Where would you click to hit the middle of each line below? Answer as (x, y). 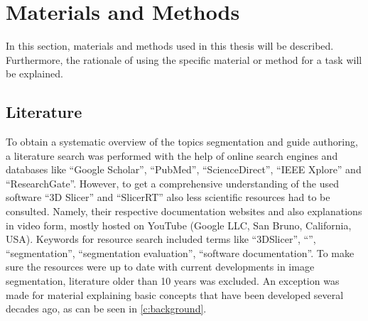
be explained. (34, 74)
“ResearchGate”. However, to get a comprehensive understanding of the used (172, 183)
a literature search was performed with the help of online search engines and (172, 155)
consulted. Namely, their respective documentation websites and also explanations (184, 211)
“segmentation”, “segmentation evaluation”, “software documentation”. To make (180, 252)
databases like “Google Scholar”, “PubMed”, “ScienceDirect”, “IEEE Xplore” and (184, 169)
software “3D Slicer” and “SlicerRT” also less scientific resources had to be (168, 197)
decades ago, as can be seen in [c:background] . (106, 309)
